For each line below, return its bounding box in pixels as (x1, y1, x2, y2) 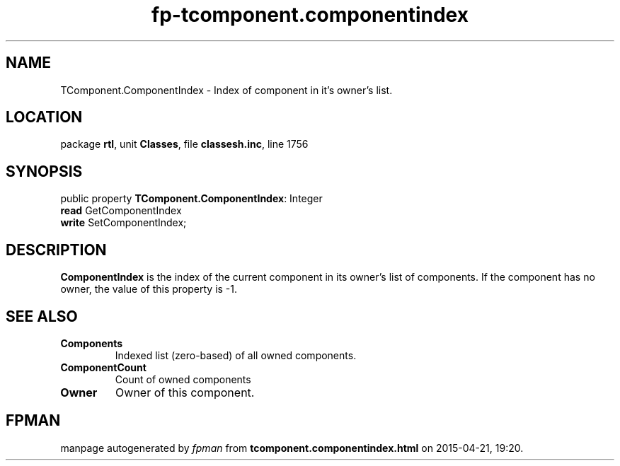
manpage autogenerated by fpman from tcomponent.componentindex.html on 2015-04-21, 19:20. (60, 441, 524, 454)
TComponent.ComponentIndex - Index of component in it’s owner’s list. (60, 83, 393, 96)
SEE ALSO (6, 307, 78, 325)
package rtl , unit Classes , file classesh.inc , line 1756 (60, 138, 309, 151)
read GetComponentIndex (60, 204, 182, 217)
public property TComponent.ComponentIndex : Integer (60, 192, 323, 205)
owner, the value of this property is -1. (60, 283, 238, 296)
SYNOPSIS (6, 162, 83, 180)
